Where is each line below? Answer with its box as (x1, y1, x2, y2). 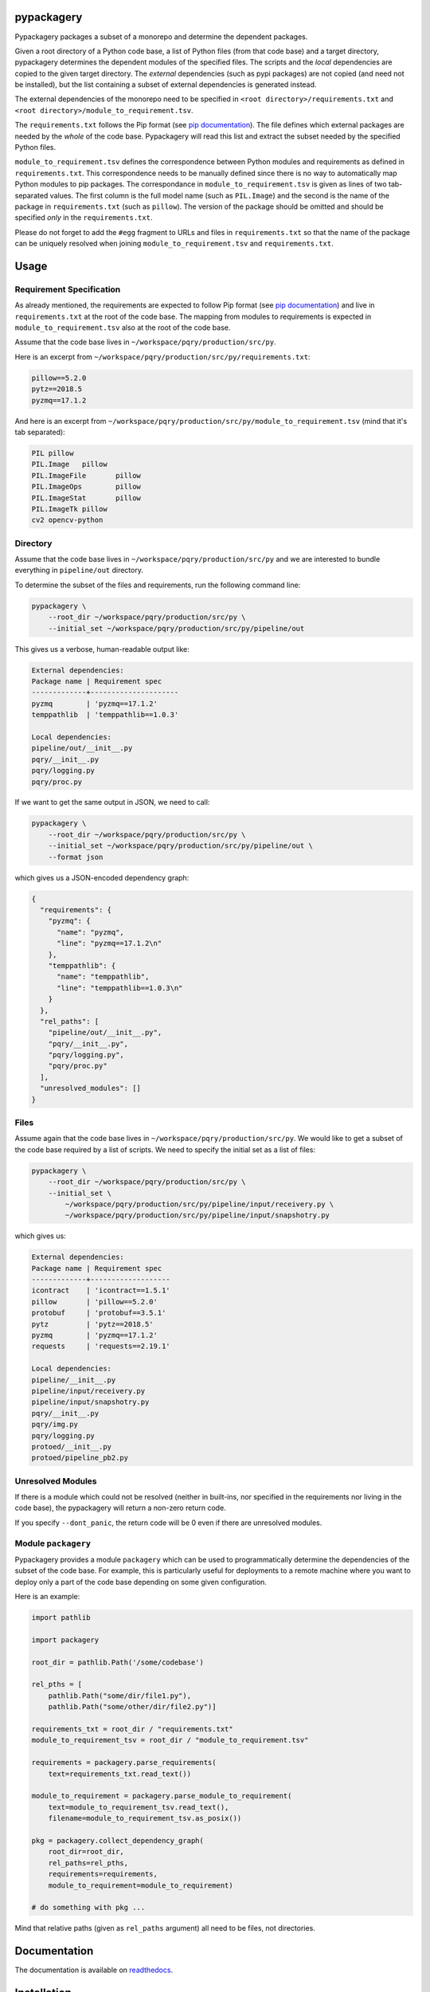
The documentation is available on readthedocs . (14, 1965, 174, 1975)
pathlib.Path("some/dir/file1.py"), (48, 1691, 191, 1700)
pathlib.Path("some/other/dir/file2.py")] (48, 1702, 217, 1712)
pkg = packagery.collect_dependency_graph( (31, 1836, 205, 1845)
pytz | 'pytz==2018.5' (31, 1320, 154, 1328)
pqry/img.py (31, 1420, 79, 1429)
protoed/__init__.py (31, 1442, 111, 1451)
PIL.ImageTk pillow (31, 504, 107, 513)
